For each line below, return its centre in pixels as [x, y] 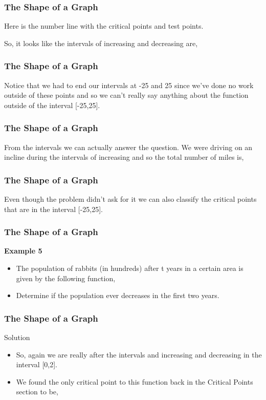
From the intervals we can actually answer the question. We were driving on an [128, 147]
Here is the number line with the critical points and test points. [104, 26]
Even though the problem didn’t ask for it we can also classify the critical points [130, 199]
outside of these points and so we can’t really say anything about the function [126, 95]
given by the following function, [66, 278]
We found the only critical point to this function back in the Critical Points [135, 381]
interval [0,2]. [37, 364]
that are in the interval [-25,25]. [53, 209]
